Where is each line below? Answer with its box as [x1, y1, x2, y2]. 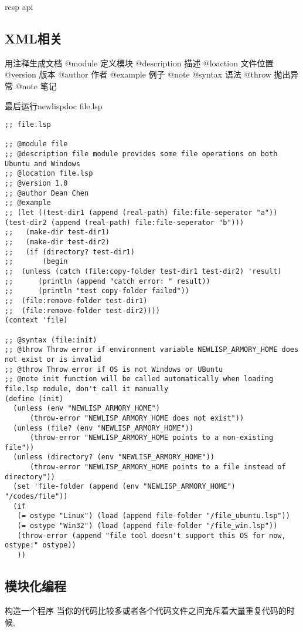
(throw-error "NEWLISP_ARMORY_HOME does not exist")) [29, 414, 244, 422]
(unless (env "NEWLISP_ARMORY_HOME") [13, 404, 160, 413]
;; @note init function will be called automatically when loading [5, 375, 274, 384]
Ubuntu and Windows [5, 159, 80, 168]
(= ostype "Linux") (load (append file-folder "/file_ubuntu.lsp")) [17, 512, 290, 520]
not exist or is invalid [5, 355, 101, 364]
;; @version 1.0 [5, 179, 68, 188]
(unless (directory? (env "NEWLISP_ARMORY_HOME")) [13, 453, 215, 462]
